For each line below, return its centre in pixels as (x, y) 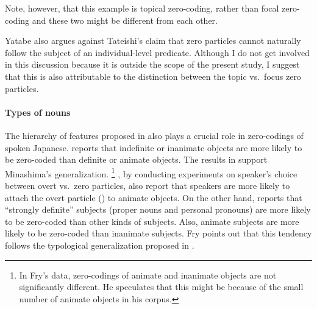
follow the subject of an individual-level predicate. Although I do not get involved (157, 52)
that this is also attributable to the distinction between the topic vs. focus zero (153, 76)
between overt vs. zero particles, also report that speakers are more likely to (148, 185)
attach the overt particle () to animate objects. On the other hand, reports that (154, 197)
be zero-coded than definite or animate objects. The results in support (136, 159)
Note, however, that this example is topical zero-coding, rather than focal (142, 8)
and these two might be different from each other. (125, 20)
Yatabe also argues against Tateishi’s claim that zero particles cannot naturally (153, 41)
